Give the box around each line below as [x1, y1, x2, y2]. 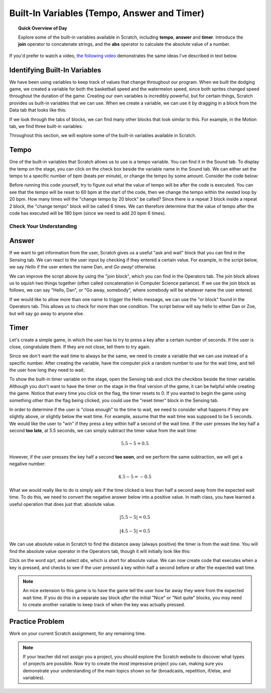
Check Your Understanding [9, 222, 77, 229]
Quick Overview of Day [18, 25, 67, 31]
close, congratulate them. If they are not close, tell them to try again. [9, 344, 151, 350]
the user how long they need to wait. [9, 367, 85, 373]
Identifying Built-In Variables [9, 66, 101, 74]
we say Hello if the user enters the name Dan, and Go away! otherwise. [9, 264, 157, 270]
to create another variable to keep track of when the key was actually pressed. [23, 602, 185, 608]
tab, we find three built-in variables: [9, 123, 83, 129]
